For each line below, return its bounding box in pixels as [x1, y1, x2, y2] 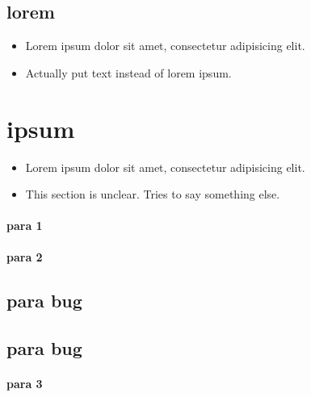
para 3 [6, 375, 43, 392]
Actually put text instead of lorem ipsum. [25, 64, 232, 81]
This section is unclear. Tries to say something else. [25, 186, 280, 203]
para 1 [6, 217, 43, 234]
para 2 [6, 249, 43, 265]
